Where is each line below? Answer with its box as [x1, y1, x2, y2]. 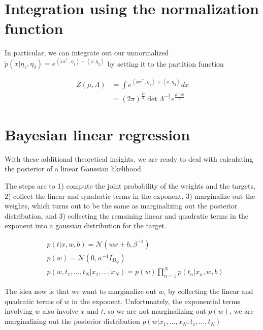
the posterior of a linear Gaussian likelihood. [5, 163, 143, 174]
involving [5, 306, 33, 316]
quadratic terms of [5, 295, 62, 306]
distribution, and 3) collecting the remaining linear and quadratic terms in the [5, 210, 248, 221]
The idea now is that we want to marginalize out [5, 286, 156, 296]
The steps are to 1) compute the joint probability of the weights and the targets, [5, 180, 255, 191]
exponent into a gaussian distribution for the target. [5, 220, 167, 231]
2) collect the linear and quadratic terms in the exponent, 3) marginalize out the [5, 190, 255, 201]
